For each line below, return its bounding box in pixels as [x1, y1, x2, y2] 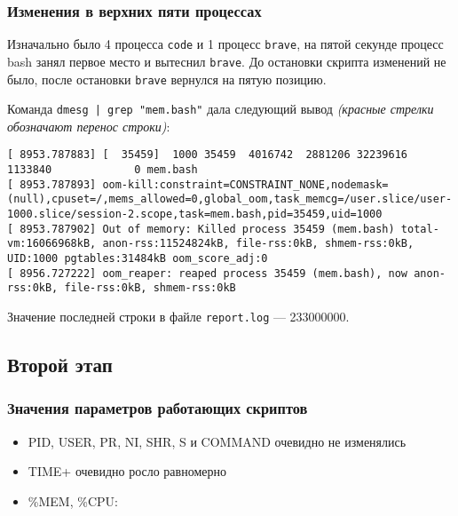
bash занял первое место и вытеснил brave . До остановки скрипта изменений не [7, 52, 446, 70]
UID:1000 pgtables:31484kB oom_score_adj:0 [7, 252, 268, 266]
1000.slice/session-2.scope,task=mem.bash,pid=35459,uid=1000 [7, 208, 383, 221]
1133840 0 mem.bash [7, 163, 198, 177]
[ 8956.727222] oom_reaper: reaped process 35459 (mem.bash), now [7, 266, 408, 280]
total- [400, 222, 439, 235]
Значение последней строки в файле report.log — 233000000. [7, 307, 350, 325]
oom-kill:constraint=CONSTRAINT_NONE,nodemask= [102, 178, 389, 191]
